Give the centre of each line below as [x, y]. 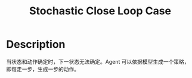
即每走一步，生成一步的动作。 [43, 69]
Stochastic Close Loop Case [100, 11]
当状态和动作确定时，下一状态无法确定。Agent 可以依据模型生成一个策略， [98, 61]
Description [36, 44]
